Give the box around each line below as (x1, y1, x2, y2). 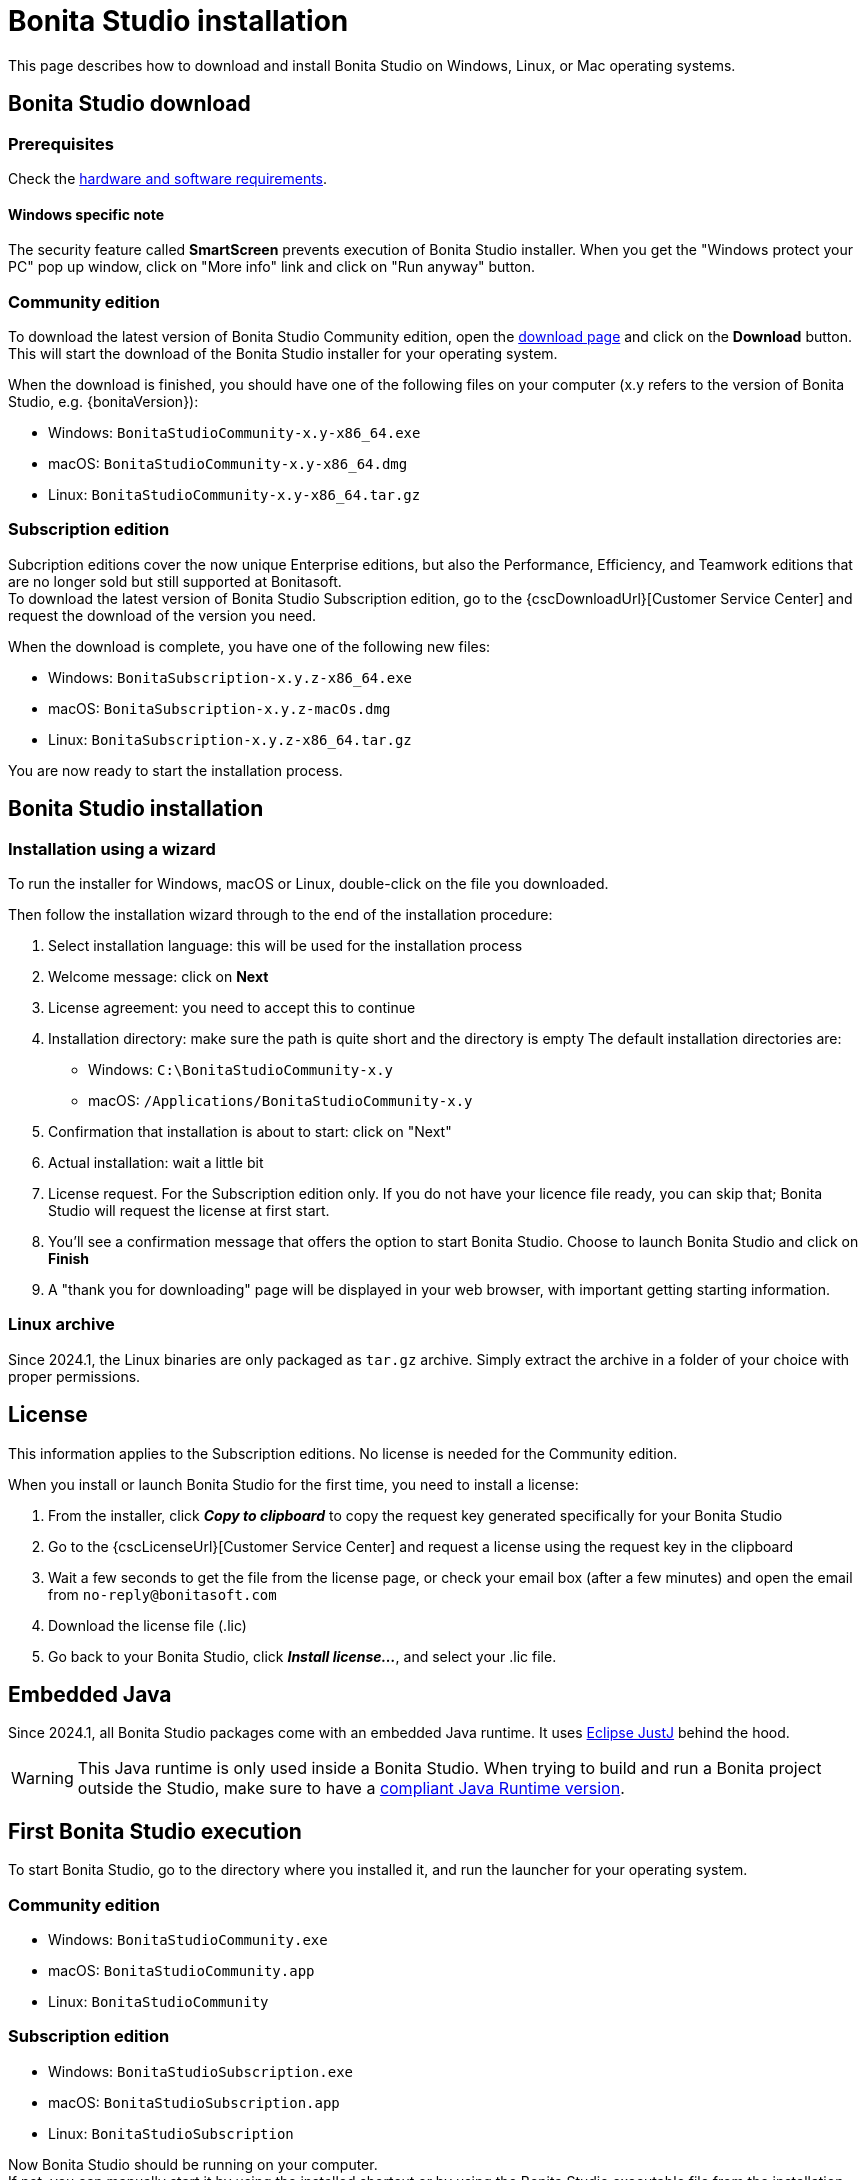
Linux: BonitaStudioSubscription (48, 2124, 294, 2142)
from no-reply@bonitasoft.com (48, 1585, 277, 1603)
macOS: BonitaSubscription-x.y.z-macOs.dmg (48, 699, 391, 717)
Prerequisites (8, 133, 114, 154)
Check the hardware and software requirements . (8, 169, 328, 187)
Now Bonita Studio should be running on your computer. (8, 2155, 378, 2173)
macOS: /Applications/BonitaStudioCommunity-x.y (88, 1091, 473, 1109)
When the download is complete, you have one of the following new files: (8, 637, 491, 655)
